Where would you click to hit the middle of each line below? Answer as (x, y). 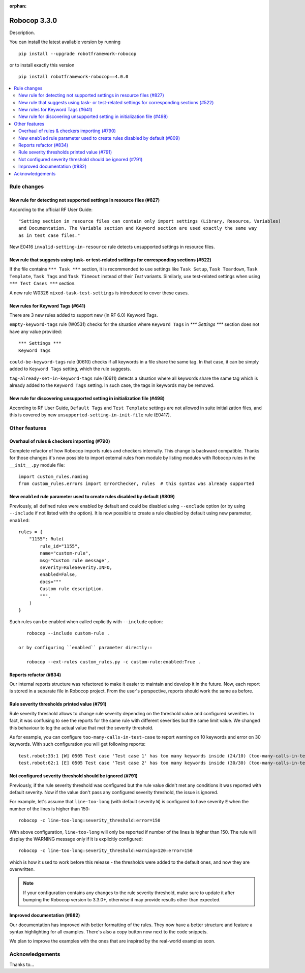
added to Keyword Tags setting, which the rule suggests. (70, 369)
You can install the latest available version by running (65, 42)
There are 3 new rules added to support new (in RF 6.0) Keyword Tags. (84, 315)
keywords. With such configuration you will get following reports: (78, 744)
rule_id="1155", (60, 546)
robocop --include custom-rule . (68, 633)
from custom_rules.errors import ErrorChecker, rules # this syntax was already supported (136, 484)
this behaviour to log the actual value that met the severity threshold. (81, 727)
